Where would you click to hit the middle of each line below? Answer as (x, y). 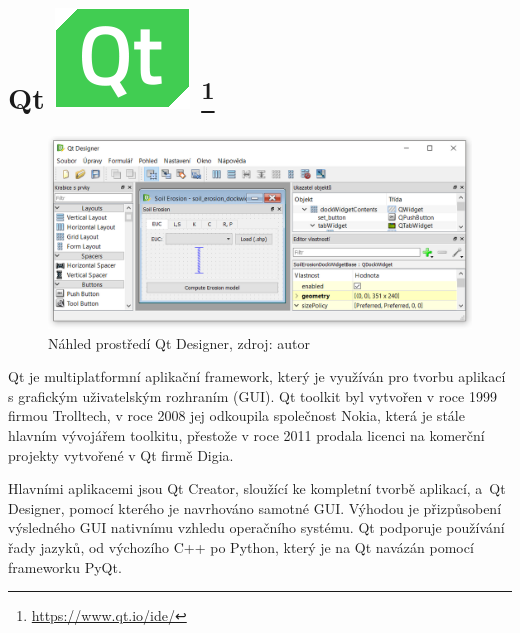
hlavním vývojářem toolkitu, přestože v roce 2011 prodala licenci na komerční (246, 435)
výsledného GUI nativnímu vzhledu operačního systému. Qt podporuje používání (256, 527)
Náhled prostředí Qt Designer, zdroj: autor (179, 342)
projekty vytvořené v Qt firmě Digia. (121, 454)
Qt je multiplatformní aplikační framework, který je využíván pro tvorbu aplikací (257, 376)
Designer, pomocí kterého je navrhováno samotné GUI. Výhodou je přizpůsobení (255, 507)
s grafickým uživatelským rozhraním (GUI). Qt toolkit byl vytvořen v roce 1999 (252, 395)
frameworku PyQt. (65, 566)
